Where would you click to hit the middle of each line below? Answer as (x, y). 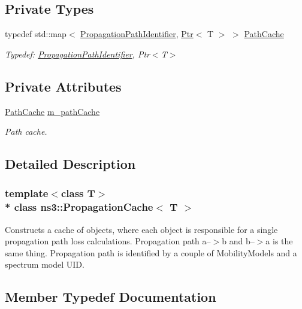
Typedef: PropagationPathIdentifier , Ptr (77, 54)
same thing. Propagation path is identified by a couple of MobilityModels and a (151, 252)
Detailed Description (70, 164)
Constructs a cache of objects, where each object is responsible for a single (141, 229)
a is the (279, 241)
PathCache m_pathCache (52, 111)
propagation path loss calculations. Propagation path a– (108, 241)
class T (78, 193)
